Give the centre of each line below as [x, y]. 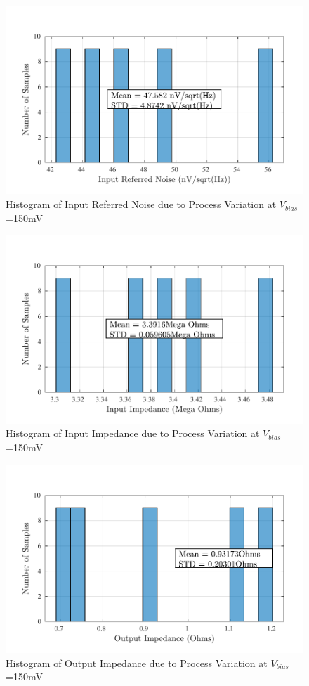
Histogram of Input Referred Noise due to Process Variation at [141, 204]
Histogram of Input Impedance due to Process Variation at [133, 433]
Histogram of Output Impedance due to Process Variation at [137, 662]
